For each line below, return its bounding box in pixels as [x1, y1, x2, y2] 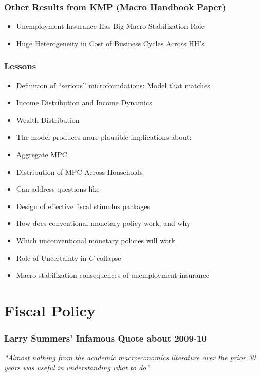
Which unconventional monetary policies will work [16, 235, 175, 246]
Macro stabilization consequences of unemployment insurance [16, 270, 210, 280]
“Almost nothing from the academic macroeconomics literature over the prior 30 [4, 352, 256, 363]
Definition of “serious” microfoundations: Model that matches [16, 80, 210, 90]
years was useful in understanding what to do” [4, 362, 150, 372]
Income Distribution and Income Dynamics [16, 97, 152, 108]
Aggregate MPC [16, 149, 67, 159]
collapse [96, 252, 121, 263]
